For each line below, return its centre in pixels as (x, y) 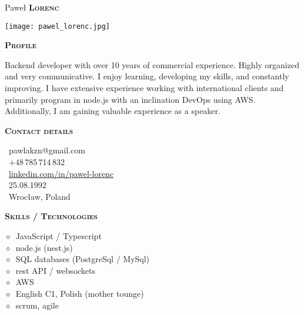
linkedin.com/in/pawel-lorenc (61, 173)
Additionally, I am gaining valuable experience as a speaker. (113, 111)
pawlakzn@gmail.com (47, 150)
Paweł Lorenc (32, 7)
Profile (21, 45)
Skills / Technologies (51, 216)
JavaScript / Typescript (59, 235)
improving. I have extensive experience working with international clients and (144, 88)
